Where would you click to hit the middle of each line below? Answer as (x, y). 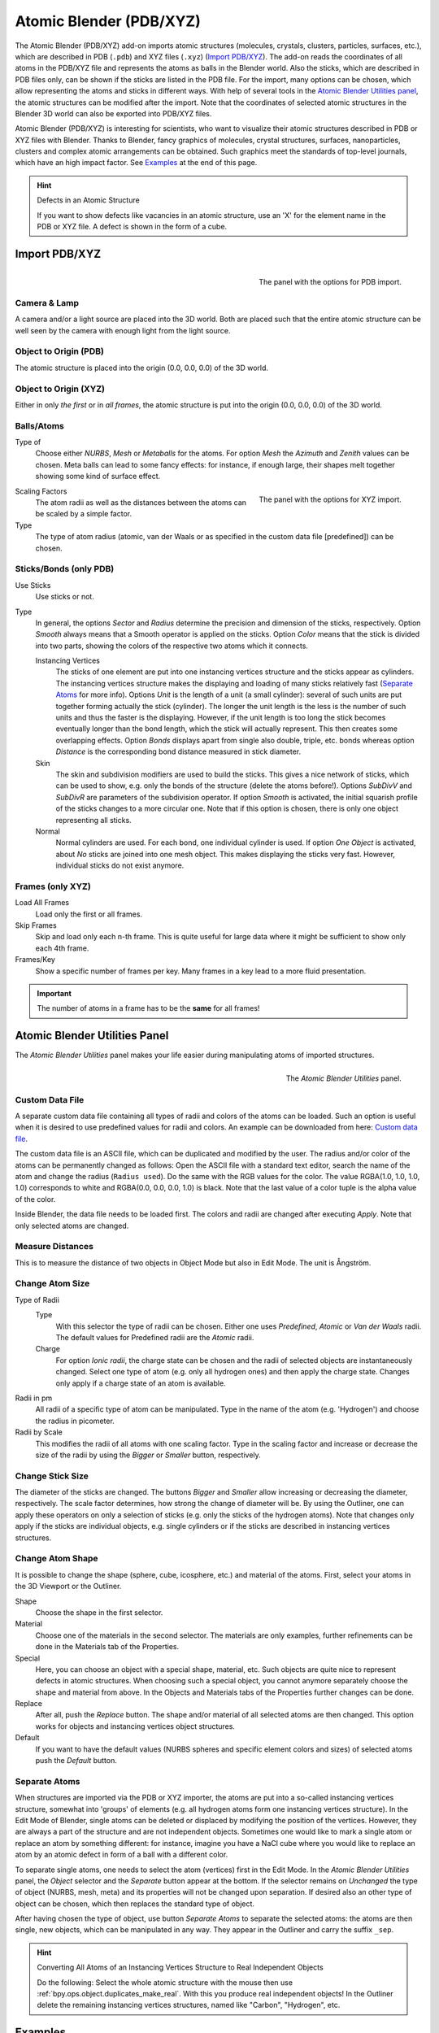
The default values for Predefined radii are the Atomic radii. (155, 1338)
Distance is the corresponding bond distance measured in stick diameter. (178, 751)
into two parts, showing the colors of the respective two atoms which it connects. (172, 646)
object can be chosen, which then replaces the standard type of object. (135, 1904)
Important (54, 993)
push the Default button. (76, 1761)
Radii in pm (34, 1398)
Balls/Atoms (40, 425)
